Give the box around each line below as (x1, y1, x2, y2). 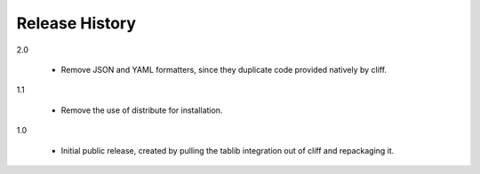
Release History (16, 13, 137, 33)
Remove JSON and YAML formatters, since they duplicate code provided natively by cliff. (60, 64, 387, 75)
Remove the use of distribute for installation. (60, 105, 223, 115)
